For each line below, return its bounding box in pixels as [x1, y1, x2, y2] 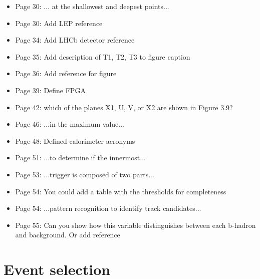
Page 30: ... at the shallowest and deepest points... [15, 1, 169, 11]
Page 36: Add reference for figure [15, 68, 117, 79]
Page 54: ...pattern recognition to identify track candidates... [15, 203, 201, 213]
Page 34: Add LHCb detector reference [15, 35, 135, 45]
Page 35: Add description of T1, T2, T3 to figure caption [15, 51, 190, 62]
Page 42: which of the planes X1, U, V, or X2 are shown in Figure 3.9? [15, 102, 233, 112]
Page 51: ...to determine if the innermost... [15, 152, 146, 163]
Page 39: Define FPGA [15, 85, 86, 95]
